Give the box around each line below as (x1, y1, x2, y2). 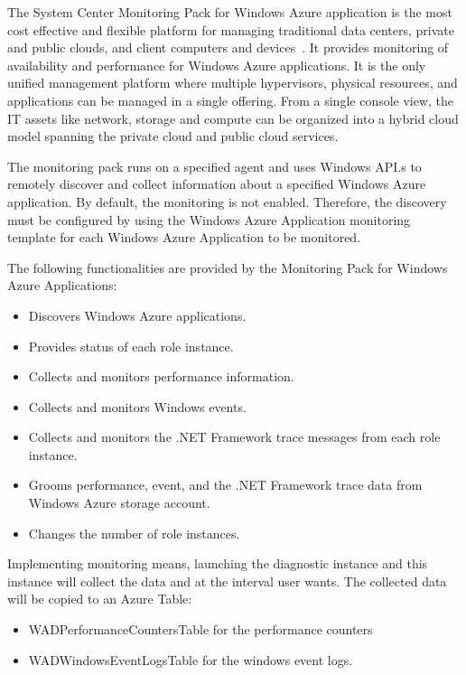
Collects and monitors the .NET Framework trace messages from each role (28, 427, 441, 446)
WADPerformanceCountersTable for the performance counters (28, 620, 373, 639)
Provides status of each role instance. (28, 336, 234, 355)
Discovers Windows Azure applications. (28, 305, 247, 324)
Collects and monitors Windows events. (28, 397, 247, 416)
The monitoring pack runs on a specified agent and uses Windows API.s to (7, 156, 422, 175)
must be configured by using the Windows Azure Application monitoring (7, 210, 411, 229)
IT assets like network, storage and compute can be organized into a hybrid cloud (7, 108, 459, 127)
